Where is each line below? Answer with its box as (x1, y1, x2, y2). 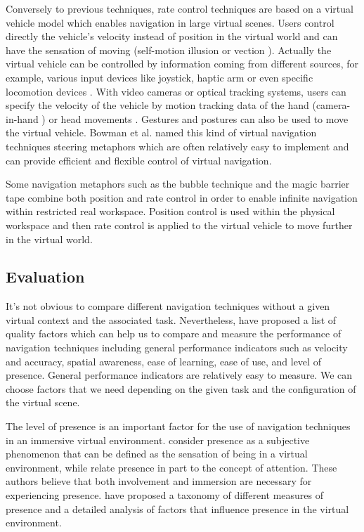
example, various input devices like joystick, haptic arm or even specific (6, 70, 313, 84)
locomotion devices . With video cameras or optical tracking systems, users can (6, 84, 346, 98)
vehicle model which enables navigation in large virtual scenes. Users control (6, 15, 334, 30)
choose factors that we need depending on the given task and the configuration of (6, 381, 356, 396)
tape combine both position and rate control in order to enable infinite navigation (6, 190, 358, 205)
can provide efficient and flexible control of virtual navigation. (6, 153, 272, 167)
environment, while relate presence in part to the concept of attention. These (6, 460, 337, 474)
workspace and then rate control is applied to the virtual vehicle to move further (6, 217, 353, 232)
